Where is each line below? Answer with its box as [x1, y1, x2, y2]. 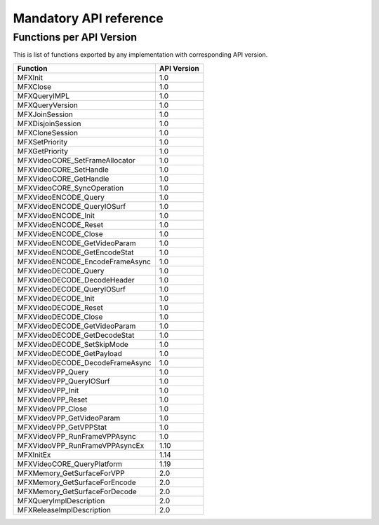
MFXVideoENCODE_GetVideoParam [17, 238, 136, 248]
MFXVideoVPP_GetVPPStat [17, 422, 107, 432]
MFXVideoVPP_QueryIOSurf [17, 376, 110, 386]
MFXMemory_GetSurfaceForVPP [17, 468, 126, 478]
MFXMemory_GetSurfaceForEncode [17, 477, 136, 487]
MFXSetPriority [17, 137, 68, 146]
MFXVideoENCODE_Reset [17, 219, 104, 229]
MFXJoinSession [17, 109, 74, 119]
